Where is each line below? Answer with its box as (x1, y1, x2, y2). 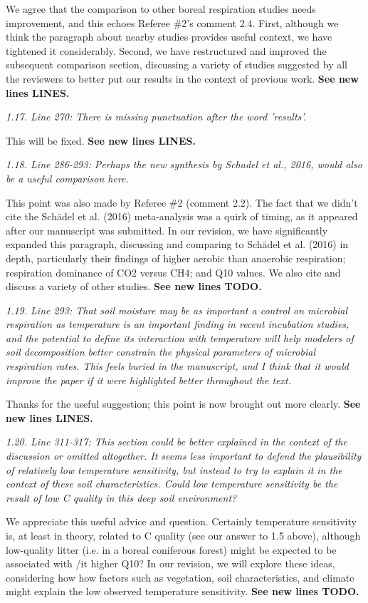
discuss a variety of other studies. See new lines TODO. (6, 279, 262, 294)
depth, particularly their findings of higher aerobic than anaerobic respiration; (6, 250, 346, 265)
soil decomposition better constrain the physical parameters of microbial (6, 344, 315, 359)
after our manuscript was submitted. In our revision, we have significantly (6, 222, 328, 237)
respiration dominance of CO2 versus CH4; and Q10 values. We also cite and (6, 264, 341, 279)
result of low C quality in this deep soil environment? (6, 490, 237, 505)
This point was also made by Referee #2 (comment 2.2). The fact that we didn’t (6, 195, 358, 210)
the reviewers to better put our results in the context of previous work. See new (6, 71, 359, 86)
